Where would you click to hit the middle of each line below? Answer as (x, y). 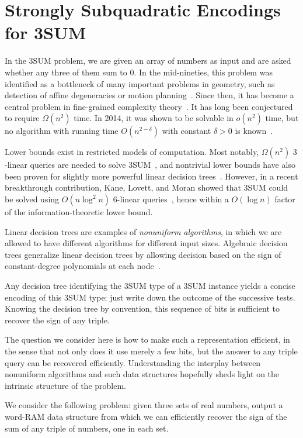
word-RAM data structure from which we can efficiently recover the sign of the (146, 416)
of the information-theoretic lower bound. (79, 212)
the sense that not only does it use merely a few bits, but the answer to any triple (151, 351)
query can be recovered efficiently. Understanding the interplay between (133, 362)
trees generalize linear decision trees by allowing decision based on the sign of (143, 254)
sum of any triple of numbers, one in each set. (87, 428)
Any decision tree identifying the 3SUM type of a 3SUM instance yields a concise (150, 286)
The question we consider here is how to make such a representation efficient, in (147, 339)
